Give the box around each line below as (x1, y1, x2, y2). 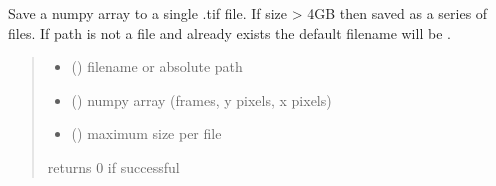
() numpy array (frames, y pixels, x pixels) (71, 89, 332, 110)
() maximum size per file (71, 123, 222, 144)
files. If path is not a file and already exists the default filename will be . (8, 22, 451, 43)
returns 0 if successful (47, 156, 180, 177)
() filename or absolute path (71, 56, 243, 77)
